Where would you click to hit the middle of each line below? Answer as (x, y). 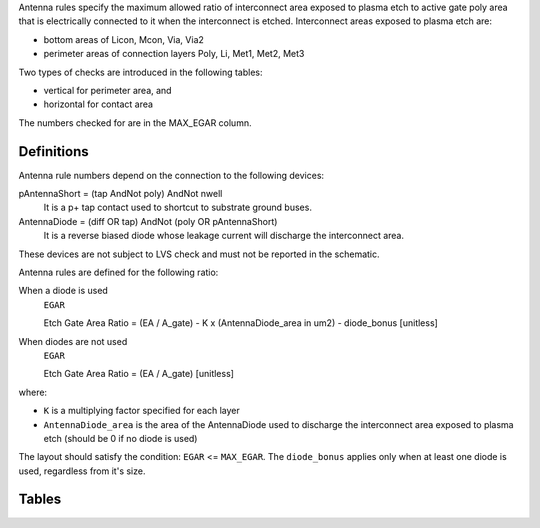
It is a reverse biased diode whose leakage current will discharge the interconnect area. (224, 236)
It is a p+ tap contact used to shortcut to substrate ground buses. (177, 207)
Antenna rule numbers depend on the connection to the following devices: (171, 175)
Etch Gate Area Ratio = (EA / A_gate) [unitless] (139, 374)
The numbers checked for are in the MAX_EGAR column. (135, 122)
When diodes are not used (73, 341)
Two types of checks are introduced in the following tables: (140, 72)
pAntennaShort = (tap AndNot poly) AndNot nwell (120, 194)
